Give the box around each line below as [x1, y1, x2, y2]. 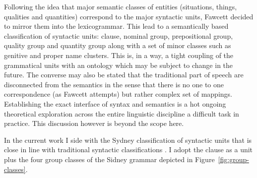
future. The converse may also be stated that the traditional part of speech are [4, 69, 244, 80]
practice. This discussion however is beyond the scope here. [4, 118, 184, 128]
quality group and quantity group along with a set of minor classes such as [4, 40, 231, 51]
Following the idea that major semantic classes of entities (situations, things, [4, 1, 237, 11]
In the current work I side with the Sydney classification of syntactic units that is [4, 134, 252, 145]
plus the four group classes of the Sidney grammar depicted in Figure [4, 154, 215, 164]
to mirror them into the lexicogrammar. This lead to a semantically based [4, 21, 229, 31]
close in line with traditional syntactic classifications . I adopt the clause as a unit [4, 144, 253, 155]
